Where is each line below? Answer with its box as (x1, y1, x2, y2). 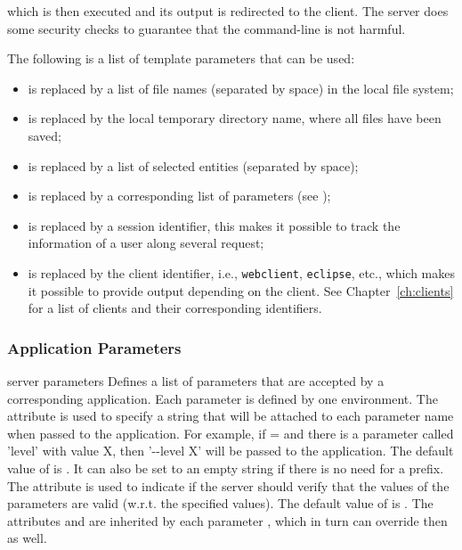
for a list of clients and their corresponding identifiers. (28, 299, 322, 317)
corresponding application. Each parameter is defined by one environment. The (7, 389, 438, 407)
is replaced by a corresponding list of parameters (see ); (28, 186, 331, 205)
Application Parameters (7, 336, 182, 358)
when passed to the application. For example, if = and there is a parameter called (7, 423, 454, 442)
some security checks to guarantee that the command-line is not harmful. (7, 19, 406, 37)
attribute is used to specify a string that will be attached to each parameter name (7, 406, 454, 425)
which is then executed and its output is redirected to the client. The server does (7, 2, 449, 20)
